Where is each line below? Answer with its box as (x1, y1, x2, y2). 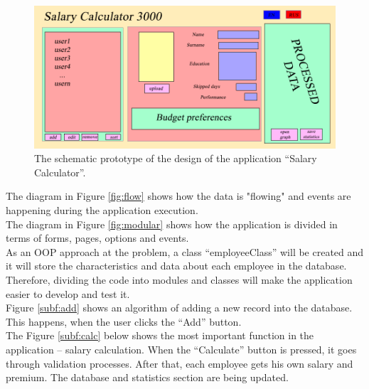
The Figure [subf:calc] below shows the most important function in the (6, 328, 314, 343)
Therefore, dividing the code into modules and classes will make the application (6, 272, 353, 287)
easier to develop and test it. (6, 286, 130, 301)
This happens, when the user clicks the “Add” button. (6, 314, 242, 329)
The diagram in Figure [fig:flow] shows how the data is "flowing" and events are (6, 188, 351, 203)
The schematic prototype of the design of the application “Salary (34, 151, 317, 166)
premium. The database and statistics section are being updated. (6, 370, 289, 385)
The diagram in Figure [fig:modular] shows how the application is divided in (6, 216, 338, 231)
